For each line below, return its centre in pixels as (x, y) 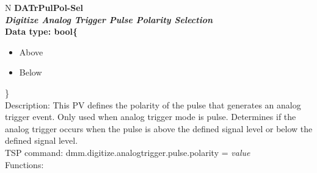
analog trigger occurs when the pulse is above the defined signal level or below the (159, 128)
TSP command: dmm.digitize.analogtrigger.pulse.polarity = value (128, 152)
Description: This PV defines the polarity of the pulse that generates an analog (153, 104)
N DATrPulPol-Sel (44, 7)
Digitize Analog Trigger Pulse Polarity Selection (109, 19)
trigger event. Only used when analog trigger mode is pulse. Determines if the (151, 117)
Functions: (24, 164)
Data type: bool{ (41, 31)
